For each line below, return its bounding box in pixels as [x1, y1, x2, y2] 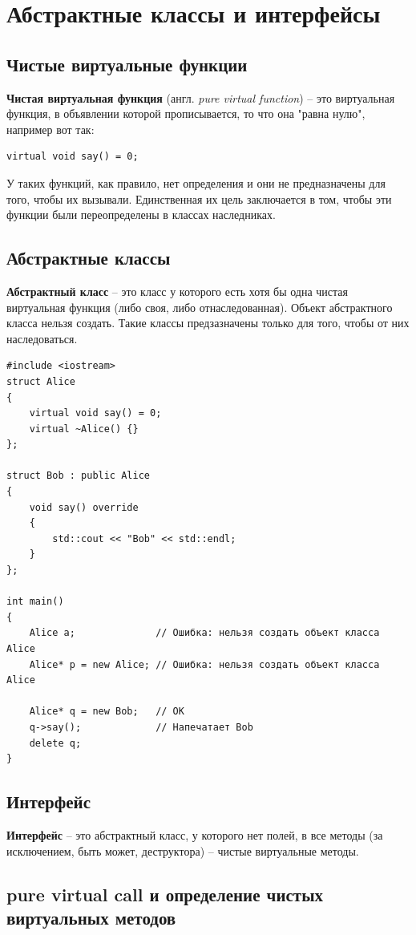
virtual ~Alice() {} [29, 423, 139, 435]
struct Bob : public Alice [6, 470, 150, 482]
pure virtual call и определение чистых [6, 881, 324, 906]
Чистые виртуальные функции [6, 51, 248, 76]
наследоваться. [6, 330, 78, 346]
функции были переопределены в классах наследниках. [6, 206, 276, 223]
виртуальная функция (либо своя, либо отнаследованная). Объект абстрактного [6, 298, 393, 315]
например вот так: [6, 120, 95, 137]
